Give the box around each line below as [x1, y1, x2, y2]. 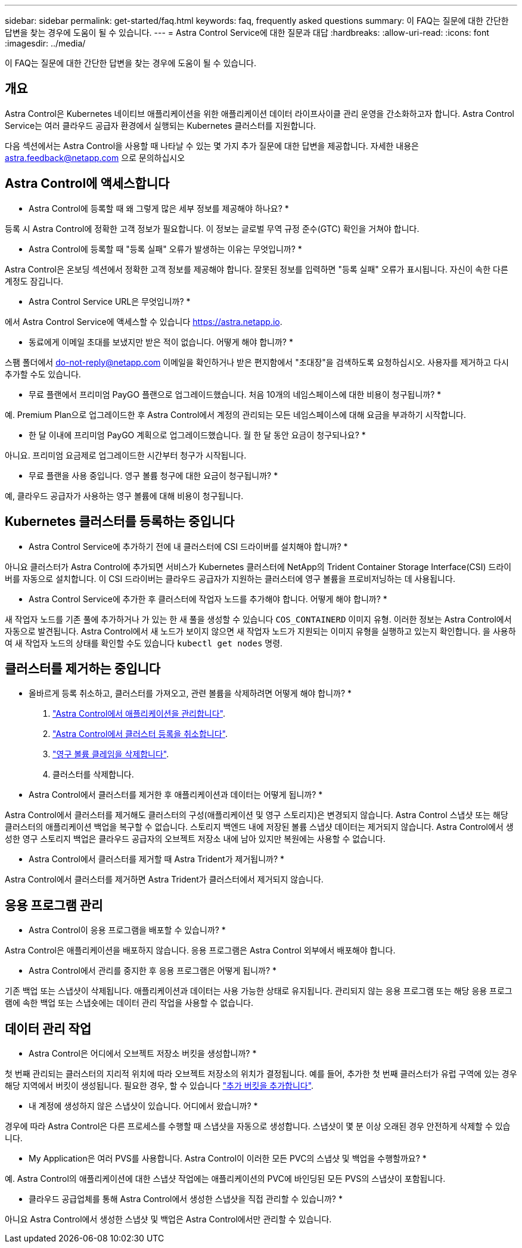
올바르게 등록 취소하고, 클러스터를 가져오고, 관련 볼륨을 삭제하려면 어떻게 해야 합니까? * [29, 688, 352, 699]
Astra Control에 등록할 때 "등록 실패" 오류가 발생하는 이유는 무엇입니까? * [29, 243, 302, 254]
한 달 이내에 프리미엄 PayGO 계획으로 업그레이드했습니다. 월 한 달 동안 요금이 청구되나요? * [29, 429, 366, 440]
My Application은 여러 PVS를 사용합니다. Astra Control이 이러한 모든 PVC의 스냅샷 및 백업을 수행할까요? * [29, 1153, 427, 1164]
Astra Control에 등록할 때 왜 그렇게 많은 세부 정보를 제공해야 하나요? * [29, 203, 289, 213]
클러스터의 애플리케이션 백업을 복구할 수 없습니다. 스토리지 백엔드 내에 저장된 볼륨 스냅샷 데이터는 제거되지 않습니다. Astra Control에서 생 [5, 822, 514, 832]
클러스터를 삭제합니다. [52, 769, 134, 780]
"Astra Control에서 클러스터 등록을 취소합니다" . [52, 729, 228, 739]
